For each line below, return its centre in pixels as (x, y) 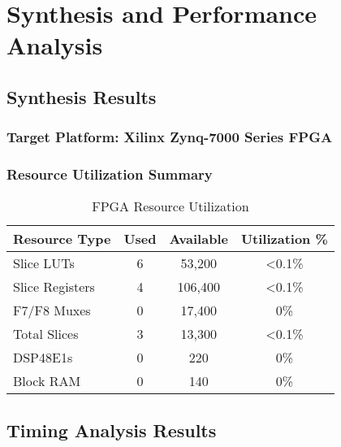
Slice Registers (54, 287)
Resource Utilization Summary (110, 174)
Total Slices (46, 334)
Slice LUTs (44, 263)
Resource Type (62, 239)
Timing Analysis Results (112, 430)
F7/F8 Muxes (52, 310)
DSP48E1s (43, 358)
